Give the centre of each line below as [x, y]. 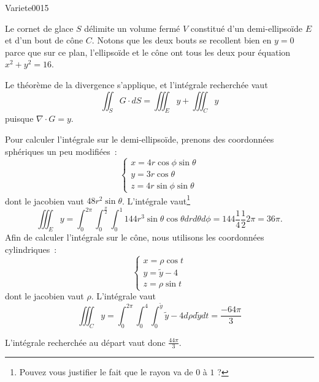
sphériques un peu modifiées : [61, 151]
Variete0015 [27, 7]
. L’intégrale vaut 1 [156, 200]
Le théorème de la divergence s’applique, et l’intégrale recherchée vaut [136, 84]
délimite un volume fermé [132, 28]
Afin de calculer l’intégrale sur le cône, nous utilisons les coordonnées [135, 237]
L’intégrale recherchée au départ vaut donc [85, 342]
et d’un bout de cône [44, 40]
